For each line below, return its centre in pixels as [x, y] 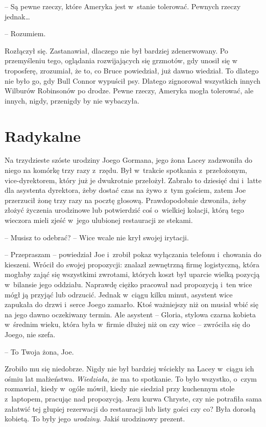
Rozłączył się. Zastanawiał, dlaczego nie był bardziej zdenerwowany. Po [116, 50]
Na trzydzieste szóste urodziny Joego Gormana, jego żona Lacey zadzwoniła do [128, 160]
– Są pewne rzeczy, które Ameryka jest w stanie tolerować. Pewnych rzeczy [123, 6]
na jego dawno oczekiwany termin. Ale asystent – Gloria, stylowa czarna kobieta [130, 314]
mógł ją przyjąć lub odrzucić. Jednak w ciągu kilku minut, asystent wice [119, 294]
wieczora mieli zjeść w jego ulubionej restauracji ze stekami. [99, 220]
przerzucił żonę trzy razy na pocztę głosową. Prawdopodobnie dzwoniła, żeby [126, 200]
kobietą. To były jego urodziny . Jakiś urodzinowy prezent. [95, 419]
